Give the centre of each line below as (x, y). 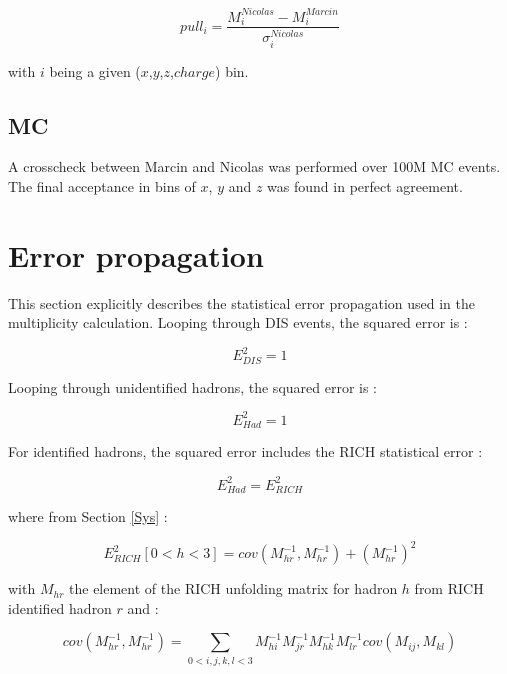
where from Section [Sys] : (88, 515)
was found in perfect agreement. (365, 186)
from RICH (449, 588)
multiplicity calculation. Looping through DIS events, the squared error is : (238, 322)
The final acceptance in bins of (102, 186)
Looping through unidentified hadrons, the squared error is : (193, 386)
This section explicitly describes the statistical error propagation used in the (242, 302)
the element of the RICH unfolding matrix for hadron (233, 588)
